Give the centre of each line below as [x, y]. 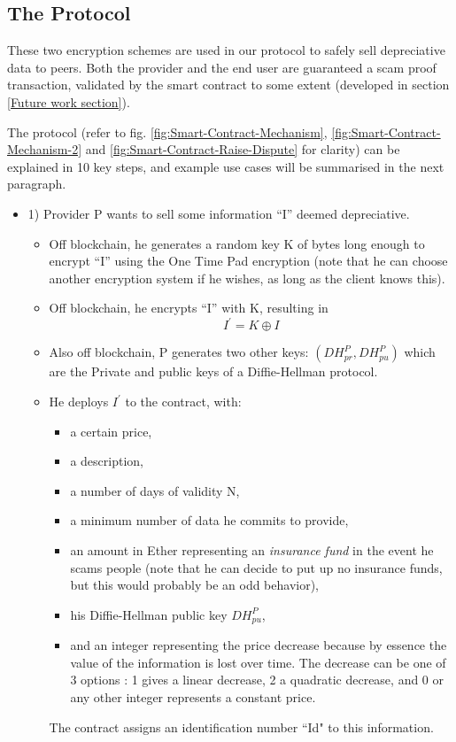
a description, [107, 461]
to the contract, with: [183, 402]
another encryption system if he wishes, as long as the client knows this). [247, 278]
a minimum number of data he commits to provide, [209, 520]
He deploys [79, 402]
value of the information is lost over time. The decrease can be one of [258, 662]
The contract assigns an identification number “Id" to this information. [241, 727]
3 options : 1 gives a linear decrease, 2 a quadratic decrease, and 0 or [257, 680]
